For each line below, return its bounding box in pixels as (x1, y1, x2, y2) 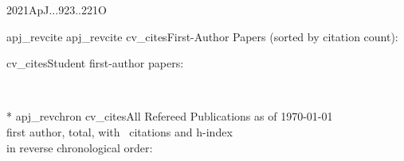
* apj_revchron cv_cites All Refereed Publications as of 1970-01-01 (6, 108, 333, 125)
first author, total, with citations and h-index (6, 123, 233, 140)
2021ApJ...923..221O (6, 2, 107, 17)
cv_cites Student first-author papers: (6, 55, 184, 71)
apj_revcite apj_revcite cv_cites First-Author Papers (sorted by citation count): (6, 28, 398, 44)
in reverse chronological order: (6, 139, 153, 155)
